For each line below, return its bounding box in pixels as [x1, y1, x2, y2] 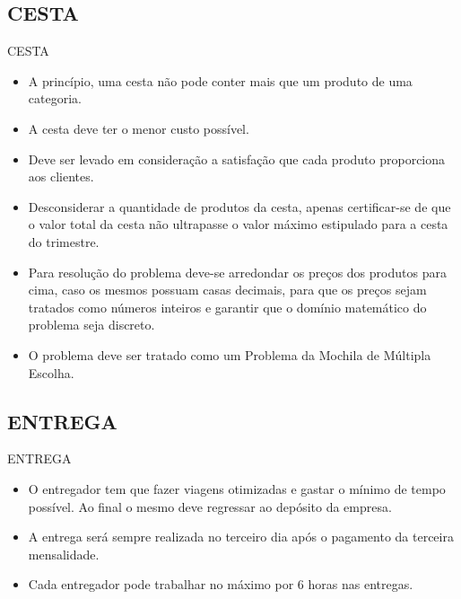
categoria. [28, 89, 82, 108]
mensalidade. [28, 544, 100, 563]
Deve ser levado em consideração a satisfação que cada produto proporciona [28, 149, 446, 168]
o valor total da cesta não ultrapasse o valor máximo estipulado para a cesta [28, 215, 448, 233]
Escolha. [28, 363, 74, 382]
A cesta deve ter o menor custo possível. [28, 119, 249, 137]
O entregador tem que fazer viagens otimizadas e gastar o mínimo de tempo [28, 479, 446, 498]
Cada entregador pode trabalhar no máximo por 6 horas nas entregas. [28, 575, 413, 594]
